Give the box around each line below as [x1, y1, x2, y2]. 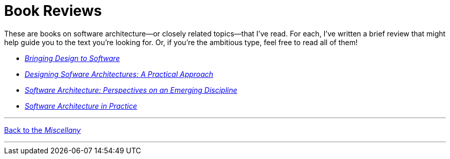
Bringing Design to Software [25, 53, 120, 63]
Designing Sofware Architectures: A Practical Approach [25, 69, 214, 78]
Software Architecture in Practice [25, 101, 137, 110]
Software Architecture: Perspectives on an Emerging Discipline [25, 85, 237, 94]
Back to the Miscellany [4, 125, 81, 134]
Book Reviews [4, 2, 102, 19]
